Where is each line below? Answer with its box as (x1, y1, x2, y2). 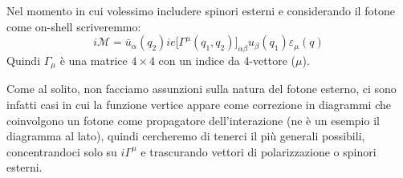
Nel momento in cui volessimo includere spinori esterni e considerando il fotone (6, 2, 395, 18)
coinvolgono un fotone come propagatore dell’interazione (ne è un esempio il (6, 111, 380, 128)
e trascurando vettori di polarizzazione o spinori (140, 143, 377, 160)
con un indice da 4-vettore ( (158, 51, 295, 68)
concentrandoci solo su (6, 143, 117, 160)
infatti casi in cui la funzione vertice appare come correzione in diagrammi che (6, 96, 391, 113)
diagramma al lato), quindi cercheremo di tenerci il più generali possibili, (6, 127, 365, 144)
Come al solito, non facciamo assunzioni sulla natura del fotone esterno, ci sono (6, 80, 397, 97)
